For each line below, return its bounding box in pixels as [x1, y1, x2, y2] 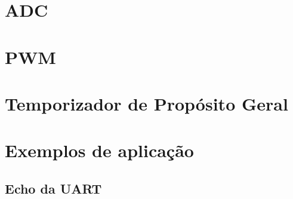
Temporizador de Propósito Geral [5, 91, 288, 115]
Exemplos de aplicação [5, 138, 194, 163]
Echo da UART [5, 179, 102, 197]
